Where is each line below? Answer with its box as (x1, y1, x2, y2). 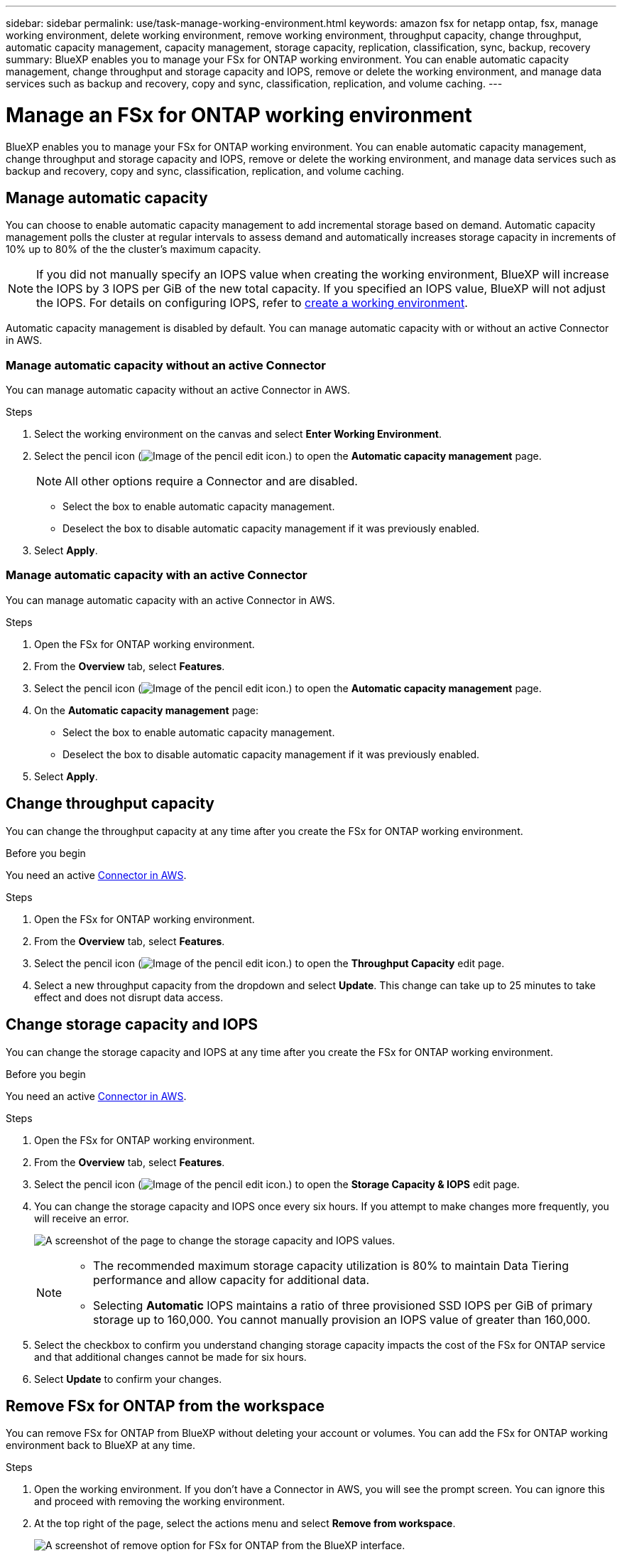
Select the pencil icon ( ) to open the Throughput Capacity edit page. (34, 956, 505, 969)
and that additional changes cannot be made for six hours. (34, 1350, 307, 1363)
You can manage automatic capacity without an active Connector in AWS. (6, 384, 350, 397)
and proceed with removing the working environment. (34, 1495, 285, 1508)
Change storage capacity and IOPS (6, 1015, 258, 1034)
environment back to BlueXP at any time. (6, 1439, 195, 1452)
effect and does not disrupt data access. (34, 991, 224, 1003)
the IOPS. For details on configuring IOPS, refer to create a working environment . (36, 296, 468, 311)
